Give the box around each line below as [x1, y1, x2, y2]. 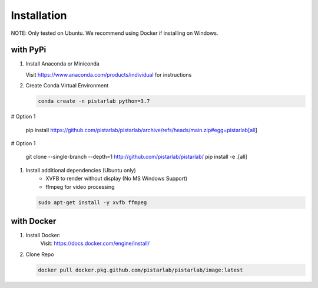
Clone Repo [25, 251, 54, 258]
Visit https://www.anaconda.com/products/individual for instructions [25, 71, 192, 78]
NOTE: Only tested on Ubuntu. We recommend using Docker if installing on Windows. [11, 30, 218, 37]
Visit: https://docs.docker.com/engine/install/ [40, 240, 150, 247]
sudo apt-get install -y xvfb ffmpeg [38, 199, 147, 206]
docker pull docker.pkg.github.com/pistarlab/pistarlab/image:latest [38, 266, 243, 273]
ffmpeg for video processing [45, 183, 115, 190]
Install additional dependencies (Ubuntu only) [25, 166, 137, 174]
